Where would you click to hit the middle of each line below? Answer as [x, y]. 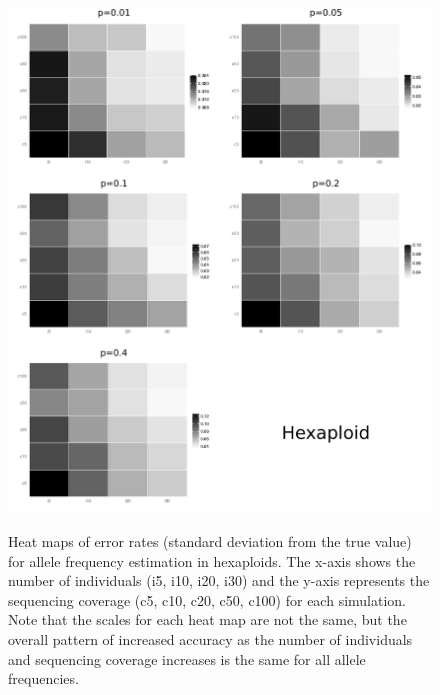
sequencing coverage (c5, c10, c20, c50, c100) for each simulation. [207, 599]
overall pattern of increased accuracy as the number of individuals [210, 639]
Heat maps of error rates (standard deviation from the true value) [210, 541]
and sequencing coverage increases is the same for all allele [187, 658]
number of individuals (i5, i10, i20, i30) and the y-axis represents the [219, 580]
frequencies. [43, 678]
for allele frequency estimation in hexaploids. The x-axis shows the [212, 560]
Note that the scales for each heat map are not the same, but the [207, 619]
